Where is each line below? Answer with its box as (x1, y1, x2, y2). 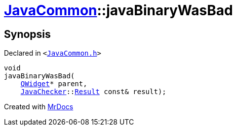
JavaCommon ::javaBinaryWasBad (4, 2, 233, 19)
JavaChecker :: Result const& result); (20, 88, 166, 96)
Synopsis (4, 28, 51, 40)
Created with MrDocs (4, 102, 74, 111)
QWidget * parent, (20, 80, 87, 88)
